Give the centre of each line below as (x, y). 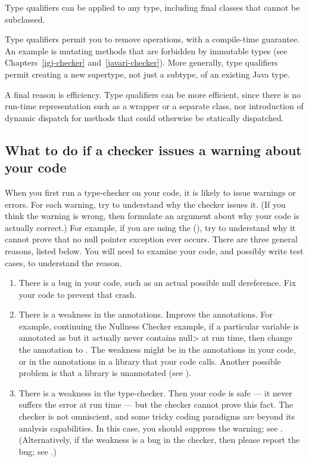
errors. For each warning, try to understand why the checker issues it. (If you (145, 204)
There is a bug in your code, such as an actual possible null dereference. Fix (157, 283)
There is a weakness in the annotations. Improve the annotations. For (146, 314)
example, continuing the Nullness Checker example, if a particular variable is (159, 326)
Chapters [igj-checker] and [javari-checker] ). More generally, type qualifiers (141, 62)
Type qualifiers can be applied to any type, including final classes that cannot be (152, 7)
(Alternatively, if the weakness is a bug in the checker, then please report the (159, 440)
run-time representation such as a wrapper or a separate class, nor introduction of (154, 106)
